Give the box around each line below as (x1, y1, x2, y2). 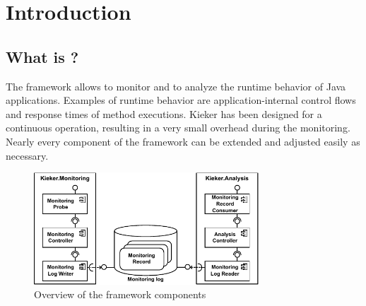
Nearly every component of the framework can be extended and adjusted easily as (6, 134, 360, 148)
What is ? (6, 45, 79, 67)
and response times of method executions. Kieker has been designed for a (6, 106, 322, 121)
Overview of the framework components (34, 287, 206, 302)
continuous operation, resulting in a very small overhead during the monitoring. (6, 120, 350, 135)
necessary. (6, 148, 49, 163)
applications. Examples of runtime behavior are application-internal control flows (6, 93, 356, 107)
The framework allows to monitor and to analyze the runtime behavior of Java (6, 78, 346, 93)
